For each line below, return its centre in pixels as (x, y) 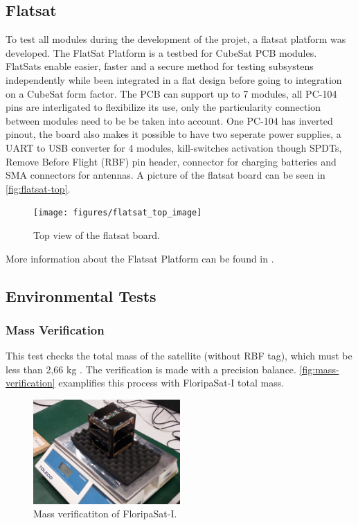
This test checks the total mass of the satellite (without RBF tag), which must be (179, 356)
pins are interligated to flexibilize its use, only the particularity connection (163, 107)
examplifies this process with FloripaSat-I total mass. (171, 383)
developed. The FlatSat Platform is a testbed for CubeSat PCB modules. (161, 52)
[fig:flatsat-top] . (38, 188)
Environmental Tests (81, 295)
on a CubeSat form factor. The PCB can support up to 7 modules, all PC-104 (171, 93)
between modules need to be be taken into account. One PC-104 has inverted (169, 120)
